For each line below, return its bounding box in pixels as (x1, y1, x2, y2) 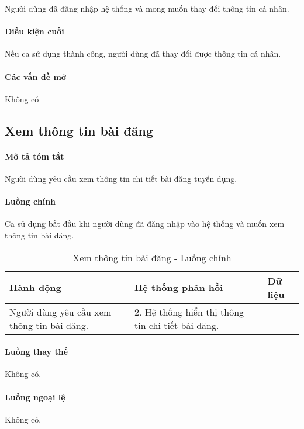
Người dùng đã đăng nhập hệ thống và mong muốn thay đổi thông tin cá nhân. (5, 2, 289, 14)
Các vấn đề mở (5, 70, 66, 82)
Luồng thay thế (5, 345, 68, 358)
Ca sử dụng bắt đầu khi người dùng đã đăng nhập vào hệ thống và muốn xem (5, 217, 285, 230)
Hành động (9, 281, 61, 295)
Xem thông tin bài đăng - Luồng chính (72, 250, 232, 264)
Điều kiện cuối (5, 25, 64, 37)
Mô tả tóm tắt (5, 150, 64, 162)
